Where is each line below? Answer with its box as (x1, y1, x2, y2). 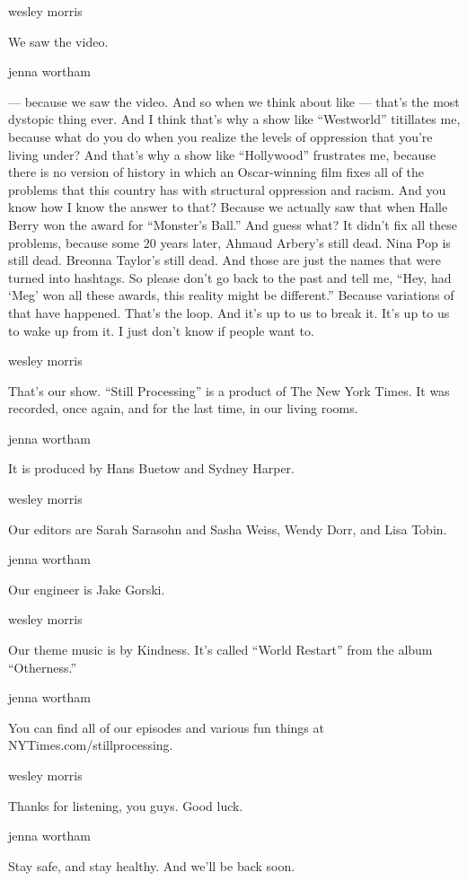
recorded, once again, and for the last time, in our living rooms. (8, 399, 358, 418)
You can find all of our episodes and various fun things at (8, 718, 324, 736)
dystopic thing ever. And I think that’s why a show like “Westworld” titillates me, (8, 110, 461, 128)
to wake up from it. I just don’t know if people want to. (8, 321, 314, 339)
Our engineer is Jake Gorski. (8, 579, 165, 598)
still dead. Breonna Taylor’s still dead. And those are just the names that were (8, 251, 441, 269)
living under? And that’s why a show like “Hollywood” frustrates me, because (8, 145, 436, 163)
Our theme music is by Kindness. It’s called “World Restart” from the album (8, 640, 433, 659)
